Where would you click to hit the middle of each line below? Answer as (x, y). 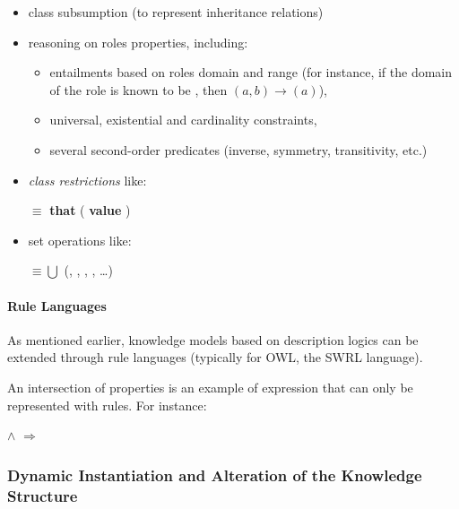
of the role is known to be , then (139, 89)
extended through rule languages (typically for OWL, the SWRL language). (215, 357)
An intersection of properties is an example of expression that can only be (210, 387)
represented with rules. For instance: (107, 405)
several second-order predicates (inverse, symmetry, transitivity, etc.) (238, 149)
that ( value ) (90, 210)
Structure (43, 495)
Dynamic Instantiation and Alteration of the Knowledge (215, 474)
